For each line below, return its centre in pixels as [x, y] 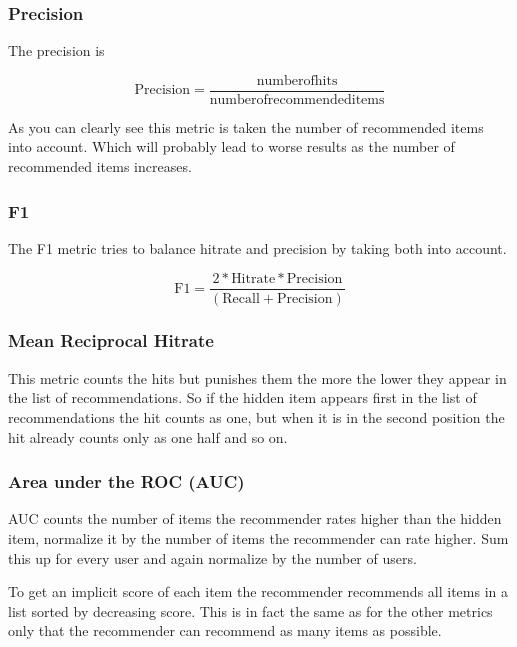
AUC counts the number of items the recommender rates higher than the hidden [255, 518]
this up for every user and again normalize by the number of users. [212, 557]
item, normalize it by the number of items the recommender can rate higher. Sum [258, 537]
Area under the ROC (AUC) [126, 481]
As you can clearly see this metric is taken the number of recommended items [246, 126]
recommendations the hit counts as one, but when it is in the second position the [256, 416]
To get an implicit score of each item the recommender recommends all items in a [258, 591]
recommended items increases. [100, 166]
